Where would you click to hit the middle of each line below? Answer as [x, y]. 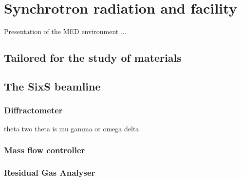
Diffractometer [33, 110]
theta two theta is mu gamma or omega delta [72, 128]
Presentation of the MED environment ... [65, 31]
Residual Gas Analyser [50, 172]
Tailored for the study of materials [93, 58]
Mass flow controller [45, 150]
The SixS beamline [52, 86]
